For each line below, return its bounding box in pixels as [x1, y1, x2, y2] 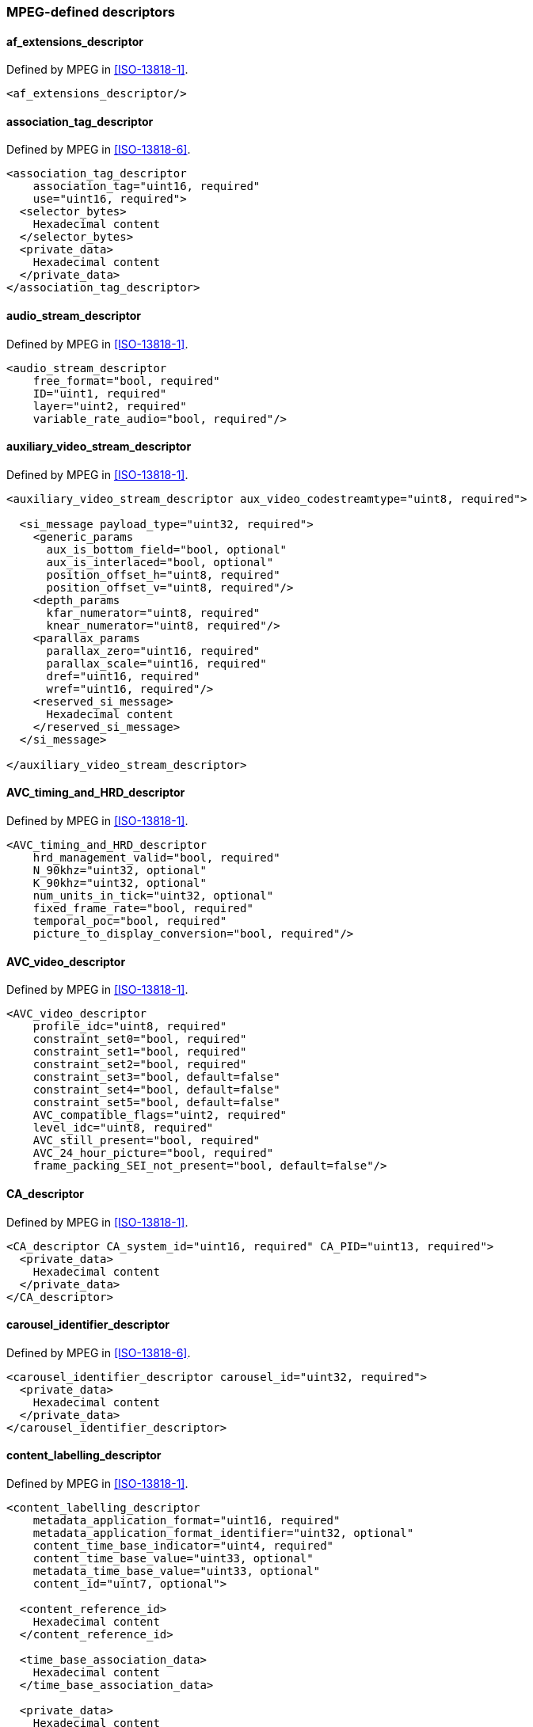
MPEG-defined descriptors [6, 4, 175, 20]
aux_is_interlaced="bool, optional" [46, 555, 274, 569]
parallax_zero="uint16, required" [46, 644, 261, 657]
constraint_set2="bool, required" [32, 1058, 247, 1071]
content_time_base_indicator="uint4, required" [32, 1539, 334, 1552]
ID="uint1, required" [32, 386, 167, 400]
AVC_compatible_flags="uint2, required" [32, 1109, 287, 1122]
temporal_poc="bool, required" [32, 915, 227, 928]
